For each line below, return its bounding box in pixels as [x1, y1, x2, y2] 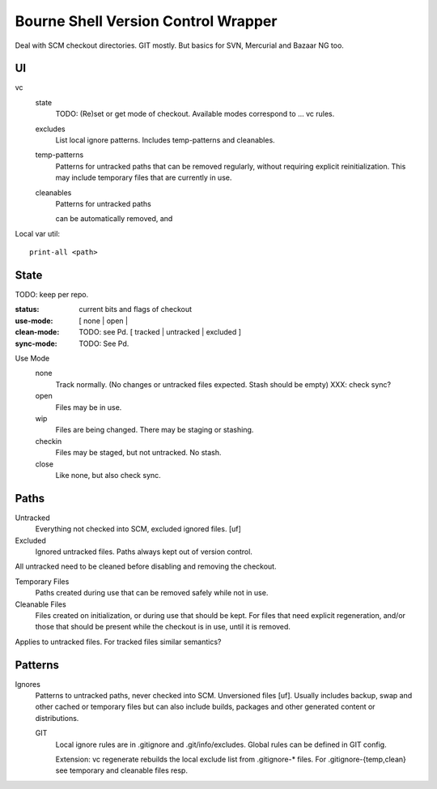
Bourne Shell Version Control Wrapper [15, 12, 278, 30]
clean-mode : [15, 327, 60, 337]
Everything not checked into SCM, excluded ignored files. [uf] [35, 524, 242, 534]
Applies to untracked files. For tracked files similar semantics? [15, 637, 222, 646]
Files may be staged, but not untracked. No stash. [55, 448, 222, 458]
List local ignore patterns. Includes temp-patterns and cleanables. [55, 135, 275, 145]
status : [15, 305, 40, 314]
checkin [35, 436, 62, 446]
